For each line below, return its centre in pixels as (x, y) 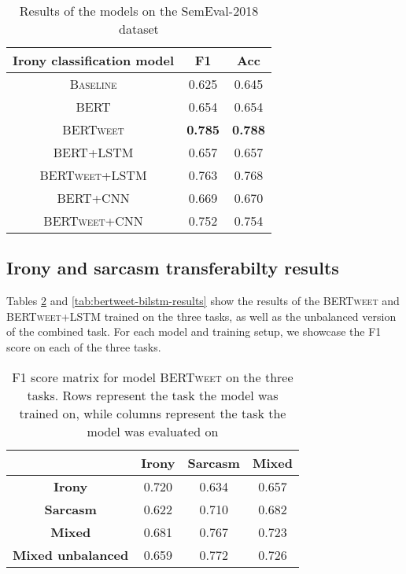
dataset (139, 29)
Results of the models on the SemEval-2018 (139, 11)
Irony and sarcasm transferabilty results (173, 268)
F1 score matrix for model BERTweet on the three (153, 377)
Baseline (93, 84)
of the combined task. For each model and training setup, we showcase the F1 (194, 331)
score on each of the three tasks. (84, 346)
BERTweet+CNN (93, 221)
